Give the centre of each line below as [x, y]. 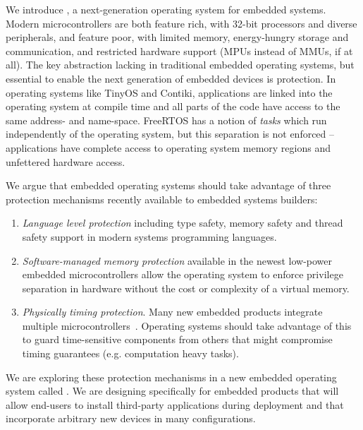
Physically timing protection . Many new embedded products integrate [172, 312]
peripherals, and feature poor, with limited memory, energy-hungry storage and [177, 37]
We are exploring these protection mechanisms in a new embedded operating [171, 377]
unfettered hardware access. [66, 161]
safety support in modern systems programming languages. [149, 236]
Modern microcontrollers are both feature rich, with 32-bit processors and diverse [181, 23]
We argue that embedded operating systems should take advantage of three [168, 185]
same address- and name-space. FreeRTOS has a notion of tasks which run [166, 120]
